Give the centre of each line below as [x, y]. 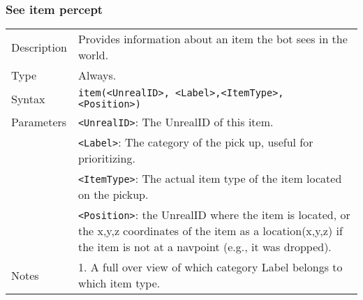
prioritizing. [106, 158]
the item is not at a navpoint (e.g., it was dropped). [205, 247]
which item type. [119, 283]
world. [93, 55]
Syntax [28, 98]
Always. [97, 75]
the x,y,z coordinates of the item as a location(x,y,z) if [210, 231]
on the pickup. [113, 195]
